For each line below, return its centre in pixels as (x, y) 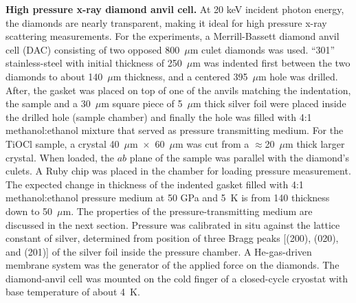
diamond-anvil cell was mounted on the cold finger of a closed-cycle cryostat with (177, 278)
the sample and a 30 (48, 103)
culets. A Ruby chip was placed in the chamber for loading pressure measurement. (178, 171)
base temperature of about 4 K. (73, 292)
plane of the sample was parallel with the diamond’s (239, 157)
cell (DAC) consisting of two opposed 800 (93, 49)
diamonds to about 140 (54, 76)
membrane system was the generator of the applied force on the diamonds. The (173, 265)
